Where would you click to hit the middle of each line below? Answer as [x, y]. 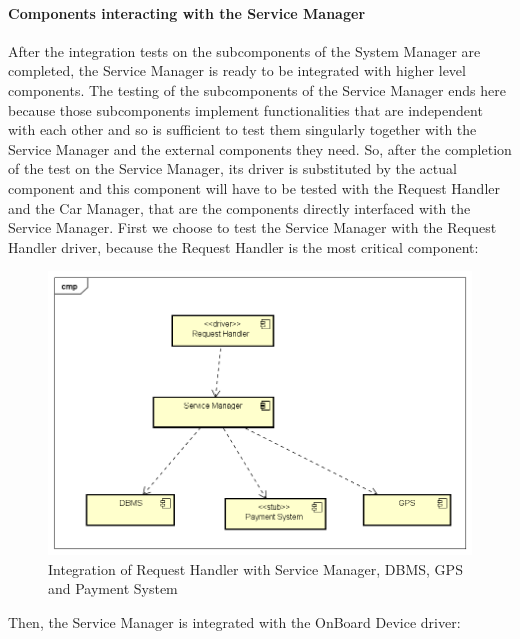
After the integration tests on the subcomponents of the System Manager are [244, 50]
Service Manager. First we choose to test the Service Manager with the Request [252, 227]
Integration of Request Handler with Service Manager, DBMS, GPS [255, 568]
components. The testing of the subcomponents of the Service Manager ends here [257, 89]
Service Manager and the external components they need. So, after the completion [260, 148]
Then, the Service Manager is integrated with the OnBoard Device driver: [234, 621]
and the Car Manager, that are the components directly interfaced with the [239, 207]
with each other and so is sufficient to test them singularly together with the [242, 129]
